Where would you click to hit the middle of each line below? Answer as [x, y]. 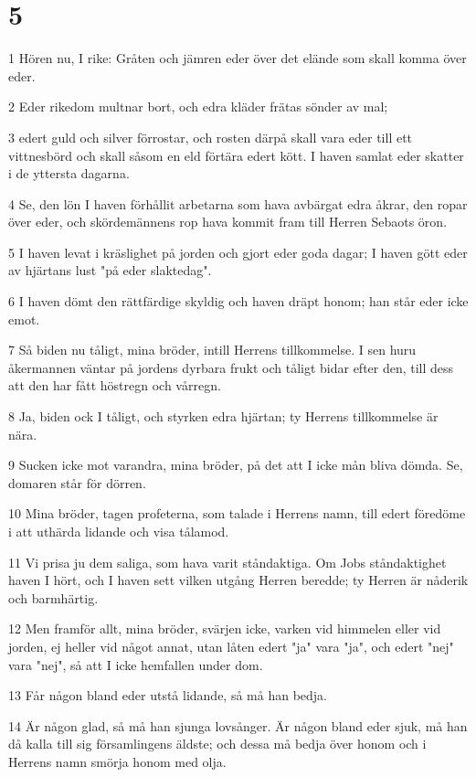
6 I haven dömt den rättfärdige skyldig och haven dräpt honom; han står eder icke [238, 301]
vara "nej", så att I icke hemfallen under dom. [136, 664]
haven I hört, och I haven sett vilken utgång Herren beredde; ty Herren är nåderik [238, 580]
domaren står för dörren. [77, 482]
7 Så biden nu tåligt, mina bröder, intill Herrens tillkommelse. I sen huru [212, 350]
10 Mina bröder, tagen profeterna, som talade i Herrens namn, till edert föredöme [237, 513]
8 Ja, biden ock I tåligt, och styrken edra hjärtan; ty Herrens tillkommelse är [223, 416]
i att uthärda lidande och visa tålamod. [119, 531]
